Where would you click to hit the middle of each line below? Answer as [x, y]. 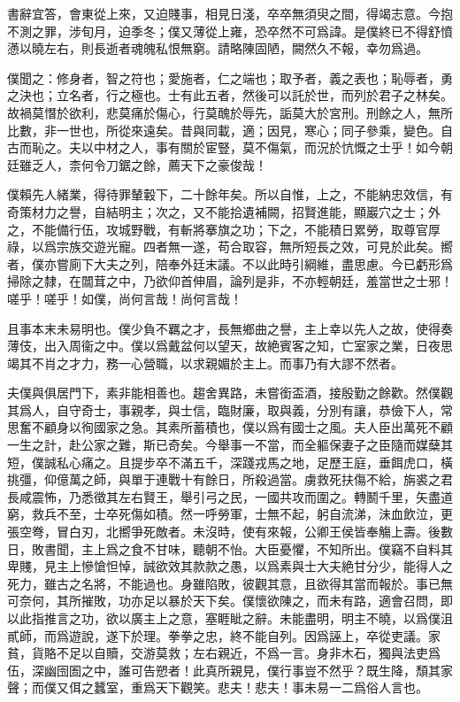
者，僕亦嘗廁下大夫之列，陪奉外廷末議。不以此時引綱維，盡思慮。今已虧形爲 [230, 263]
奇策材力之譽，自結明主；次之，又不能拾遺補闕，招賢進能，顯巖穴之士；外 [224, 211]
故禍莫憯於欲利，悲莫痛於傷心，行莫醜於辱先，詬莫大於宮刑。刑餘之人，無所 [230, 112]
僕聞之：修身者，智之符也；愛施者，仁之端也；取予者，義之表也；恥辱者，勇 [230, 77]
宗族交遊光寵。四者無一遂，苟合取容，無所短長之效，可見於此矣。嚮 [254, 247]
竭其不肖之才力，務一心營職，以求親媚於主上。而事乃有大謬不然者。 [205, 363]
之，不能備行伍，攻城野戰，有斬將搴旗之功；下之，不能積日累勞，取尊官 [218, 229]
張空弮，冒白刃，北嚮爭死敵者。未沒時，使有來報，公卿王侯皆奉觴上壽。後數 [230, 532]
